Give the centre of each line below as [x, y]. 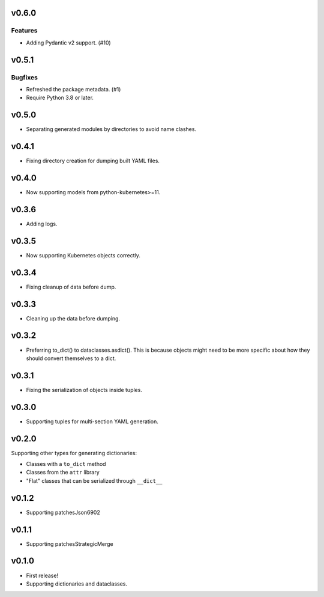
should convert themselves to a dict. [71, 358]
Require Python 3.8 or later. [60, 98]
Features [24, 31]
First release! [42, 575]
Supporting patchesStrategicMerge [70, 543]
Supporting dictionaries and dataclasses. [77, 584]
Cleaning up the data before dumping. [73, 318]
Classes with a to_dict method [66, 464]
